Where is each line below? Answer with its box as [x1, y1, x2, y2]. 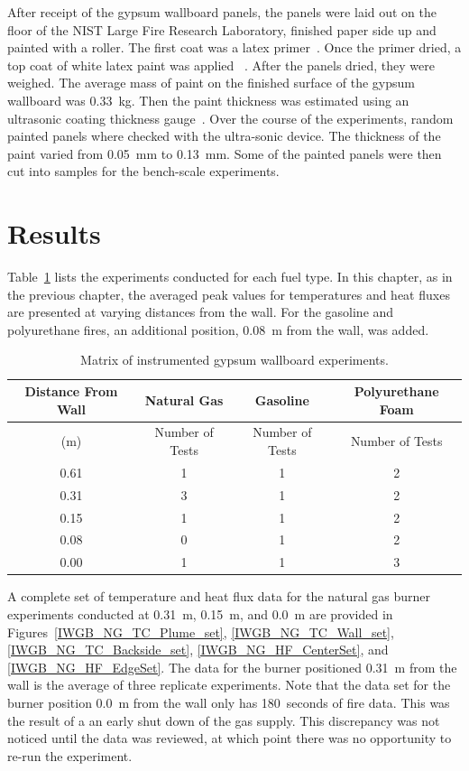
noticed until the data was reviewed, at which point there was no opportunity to [7, 729, 452, 748]
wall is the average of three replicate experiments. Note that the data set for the [7, 675, 451, 694]
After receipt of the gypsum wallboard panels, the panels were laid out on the [7, 3, 437, 21]
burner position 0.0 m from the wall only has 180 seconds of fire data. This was [7, 692, 450, 711]
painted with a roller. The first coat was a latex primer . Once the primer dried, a [7, 38, 462, 57]
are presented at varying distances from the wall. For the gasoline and [7, 302, 394, 321]
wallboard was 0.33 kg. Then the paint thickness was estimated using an [7, 90, 409, 109]
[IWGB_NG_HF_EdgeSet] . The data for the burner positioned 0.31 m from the [7, 657, 457, 676]
